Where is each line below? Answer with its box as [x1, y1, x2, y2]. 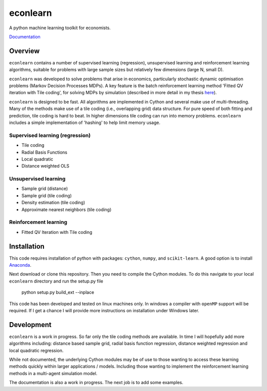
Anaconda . [9, 262, 32, 268]
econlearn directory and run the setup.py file [9, 278, 103, 284]
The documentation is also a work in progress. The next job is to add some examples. [9, 380, 183, 386]
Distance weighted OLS [21, 163, 70, 169]
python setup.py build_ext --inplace [21, 289, 94, 295]
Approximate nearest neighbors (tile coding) [21, 206, 112, 213]
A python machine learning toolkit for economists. [9, 25, 111, 31]
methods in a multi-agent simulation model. [9, 370, 97, 376]
